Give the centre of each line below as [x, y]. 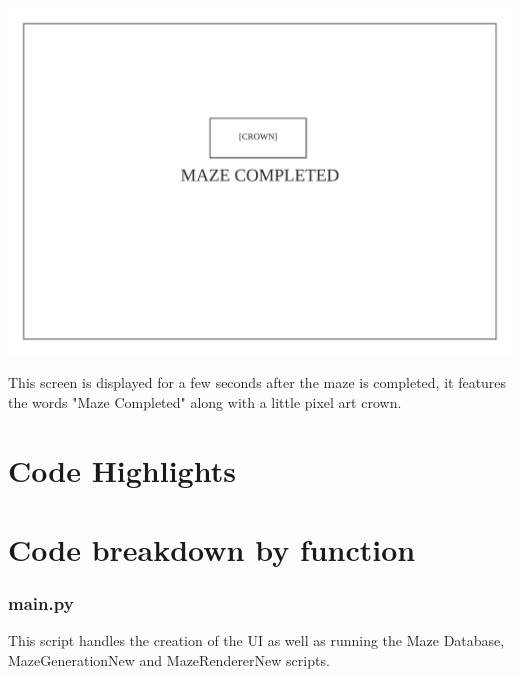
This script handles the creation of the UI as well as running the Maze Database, [256, 640]
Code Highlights [122, 470]
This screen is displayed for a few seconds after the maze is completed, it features [257, 382]
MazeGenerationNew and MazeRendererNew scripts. [169, 659]
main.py [41, 602]
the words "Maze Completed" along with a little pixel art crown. [205, 401]
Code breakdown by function [212, 548]
